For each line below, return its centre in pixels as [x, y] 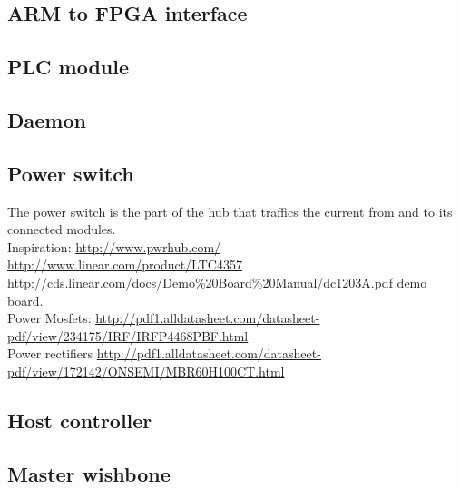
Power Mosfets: [49, 318]
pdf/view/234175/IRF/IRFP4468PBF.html [128, 335]
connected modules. [62, 229]
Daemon [47, 119]
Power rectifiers [50, 353]
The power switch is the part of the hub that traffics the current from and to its [230, 211]
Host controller [80, 420]
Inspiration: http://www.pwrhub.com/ [114, 246]
